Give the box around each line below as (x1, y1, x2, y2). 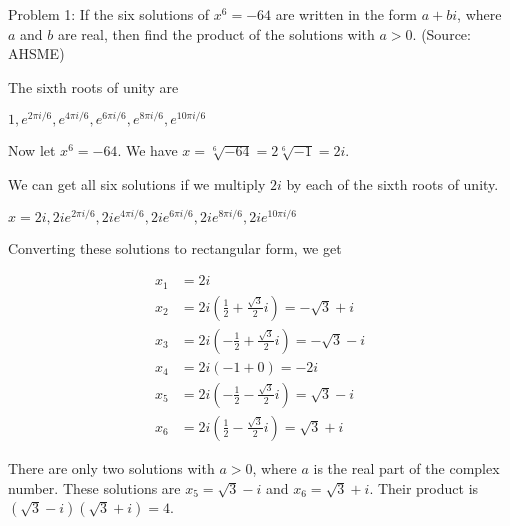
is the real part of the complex (313, 457, 500, 478)
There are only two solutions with (8, 457, 215, 478)
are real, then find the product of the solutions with (57, 23, 375, 44)
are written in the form (275, 4, 418, 24)
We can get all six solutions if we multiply (8, 174, 266, 195)
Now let (8, 140, 56, 161)
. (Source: (412, 23, 471, 44)
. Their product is (369, 477, 479, 498)
